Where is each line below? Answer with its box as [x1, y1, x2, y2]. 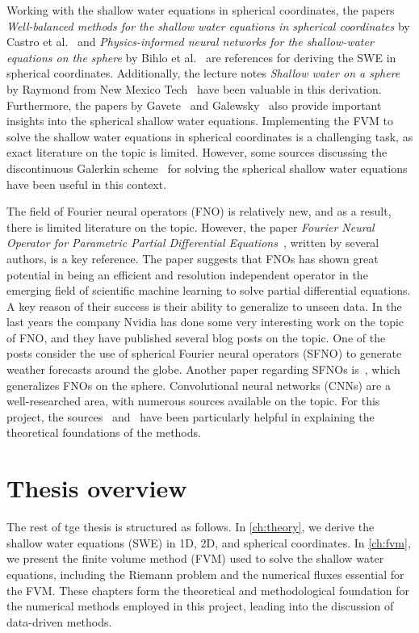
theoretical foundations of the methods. [6, 424, 201, 441]
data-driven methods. [6, 613, 112, 630]
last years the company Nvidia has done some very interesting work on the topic [6, 313, 404, 330]
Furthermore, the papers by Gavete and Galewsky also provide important [6, 96, 382, 113]
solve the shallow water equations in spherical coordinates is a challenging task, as [6, 128, 413, 145]
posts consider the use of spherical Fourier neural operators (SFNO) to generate [6, 345, 402, 362]
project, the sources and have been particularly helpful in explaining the [6, 408, 375, 425]
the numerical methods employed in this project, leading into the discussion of [6, 597, 394, 614]
